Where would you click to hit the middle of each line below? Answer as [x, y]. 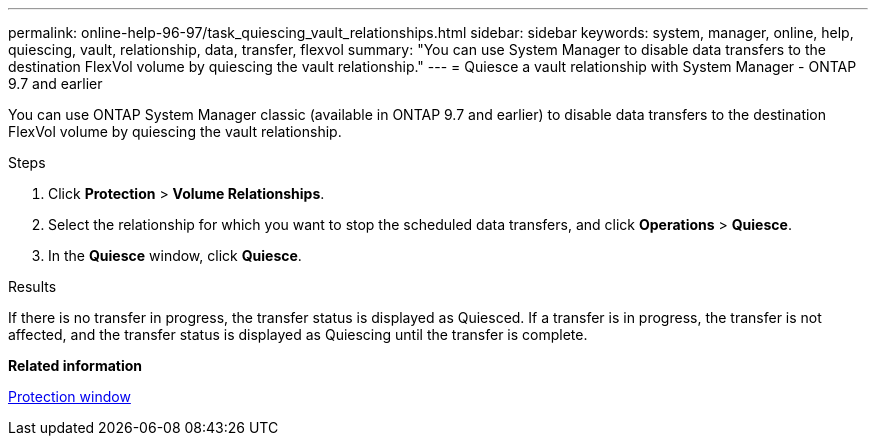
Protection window [69, 396]
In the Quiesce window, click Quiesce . [175, 255]
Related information [75, 365]
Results [32, 286]
